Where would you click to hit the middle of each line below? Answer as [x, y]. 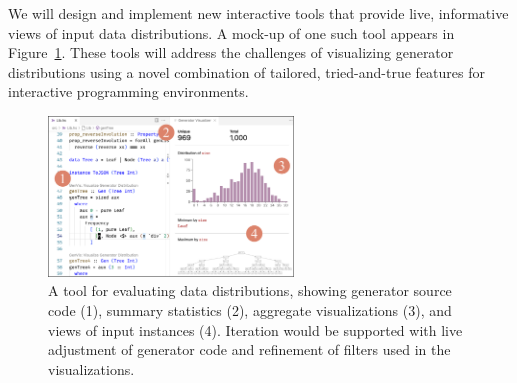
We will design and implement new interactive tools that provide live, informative [258, 13]
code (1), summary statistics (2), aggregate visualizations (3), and [250, 310]
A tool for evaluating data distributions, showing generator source [250, 290]
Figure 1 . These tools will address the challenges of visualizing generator [231, 52]
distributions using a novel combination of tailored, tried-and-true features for [246, 71]
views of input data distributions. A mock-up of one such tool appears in [231, 32]
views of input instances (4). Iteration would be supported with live [255, 329]
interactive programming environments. [128, 91]
